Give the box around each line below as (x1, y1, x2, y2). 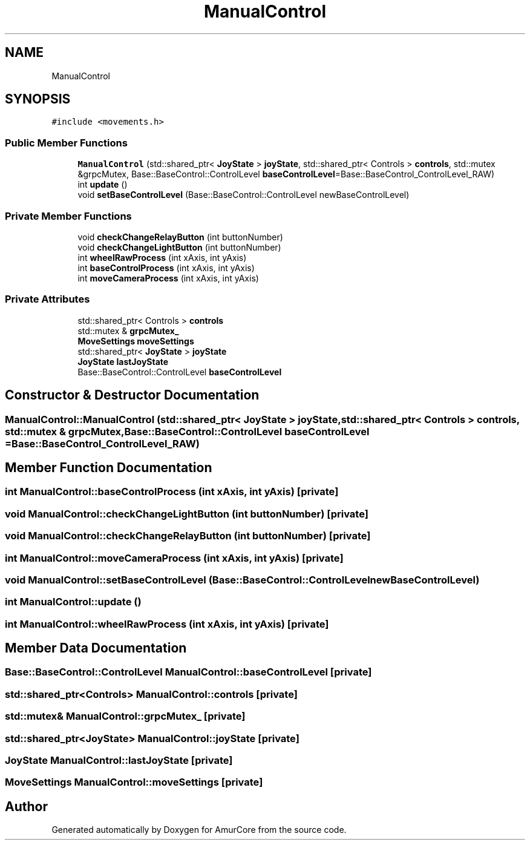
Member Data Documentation (5, 640, 187, 656)
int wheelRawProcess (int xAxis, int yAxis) (77, 252, 247, 263)
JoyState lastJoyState (77, 356, 169, 367)
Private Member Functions (5, 209, 132, 222)
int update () (77, 179, 128, 190)
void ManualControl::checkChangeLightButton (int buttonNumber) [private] (5, 507, 368, 520)
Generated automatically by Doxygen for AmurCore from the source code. (51, 824, 347, 835)
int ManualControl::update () (5, 596, 142, 608)
